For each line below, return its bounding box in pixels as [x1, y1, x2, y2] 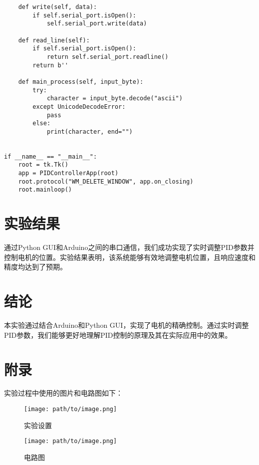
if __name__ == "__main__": [4, 153, 97, 160]
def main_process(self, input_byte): [18, 78, 144, 85]
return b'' [32, 61, 68, 69]
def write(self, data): [18, 3, 97, 10]
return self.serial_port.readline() [46, 53, 169, 60]
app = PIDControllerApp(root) [18, 170, 119, 177]
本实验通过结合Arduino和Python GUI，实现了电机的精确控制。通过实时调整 [4, 320, 249, 330]
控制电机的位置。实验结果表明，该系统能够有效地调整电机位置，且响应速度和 [4, 251, 256, 262]
